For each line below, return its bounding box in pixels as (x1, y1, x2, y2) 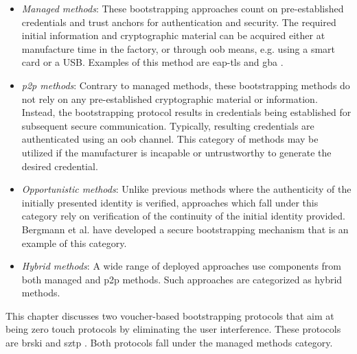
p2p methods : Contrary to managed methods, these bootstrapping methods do (21, 78, 350, 92)
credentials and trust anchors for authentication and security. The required (21, 14, 336, 29)
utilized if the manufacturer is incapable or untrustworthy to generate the (21, 145, 332, 159)
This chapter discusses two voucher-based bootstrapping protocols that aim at (5, 308, 334, 322)
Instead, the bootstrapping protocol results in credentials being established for (21, 105, 352, 119)
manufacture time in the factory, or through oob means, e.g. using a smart (21, 41, 336, 56)
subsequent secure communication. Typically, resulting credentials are (21, 118, 314, 132)
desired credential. (21, 158, 98, 173)
